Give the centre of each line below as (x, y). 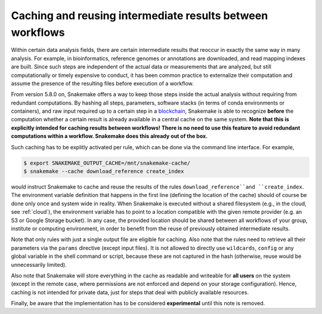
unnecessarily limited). (39, 264)
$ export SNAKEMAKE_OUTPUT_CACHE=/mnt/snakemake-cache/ (107, 163)
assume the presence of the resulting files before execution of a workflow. (102, 83)
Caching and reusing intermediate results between (140, 16)
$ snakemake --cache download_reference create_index (104, 171)
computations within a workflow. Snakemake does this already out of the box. (109, 136)
